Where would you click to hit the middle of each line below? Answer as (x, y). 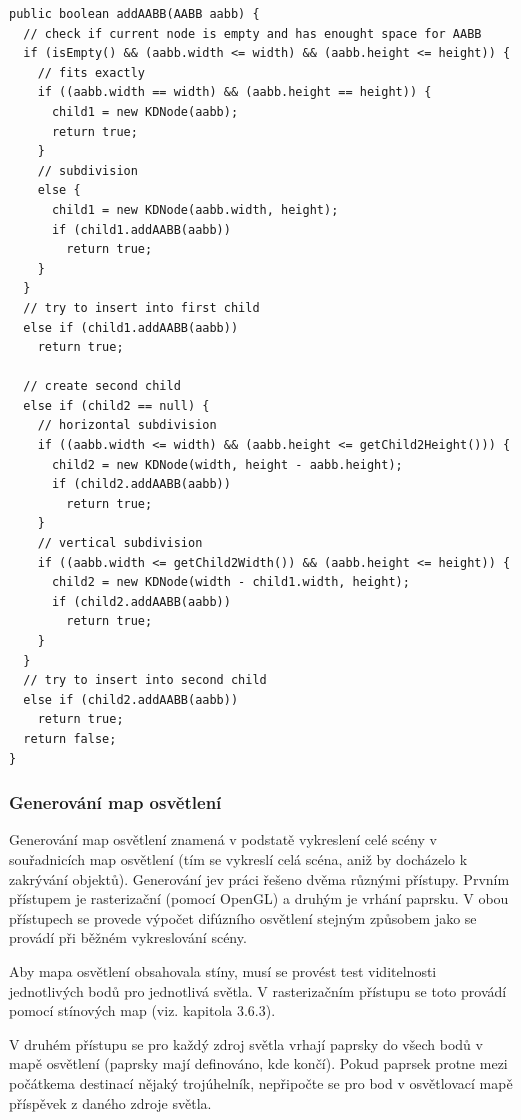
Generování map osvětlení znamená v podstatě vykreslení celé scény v (223, 839)
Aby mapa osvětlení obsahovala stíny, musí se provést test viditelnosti (223, 970)
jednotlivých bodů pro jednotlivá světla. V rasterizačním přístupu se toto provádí (258, 990)
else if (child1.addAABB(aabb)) (131, 327)
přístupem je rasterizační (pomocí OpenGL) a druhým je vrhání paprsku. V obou (259, 898)
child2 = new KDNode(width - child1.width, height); (230, 582)
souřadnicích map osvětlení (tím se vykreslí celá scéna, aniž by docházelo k (238, 858)
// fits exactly (91, 72)
